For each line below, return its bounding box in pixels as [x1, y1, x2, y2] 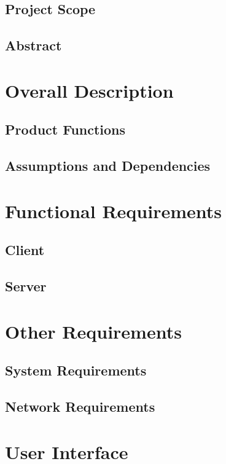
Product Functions [5, 120, 126, 139]
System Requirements [5, 361, 147, 380]
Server [5, 277, 47, 296]
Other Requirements [5, 318, 182, 344]
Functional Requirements [5, 198, 222, 223]
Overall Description [5, 77, 174, 103]
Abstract [5, 36, 62, 55]
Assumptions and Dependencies [5, 156, 211, 175]
